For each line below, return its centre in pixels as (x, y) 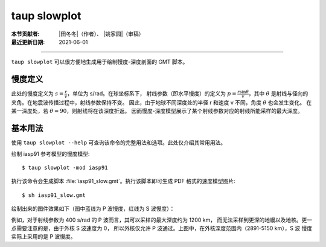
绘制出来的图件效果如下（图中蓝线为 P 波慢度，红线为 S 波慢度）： (93, 209)
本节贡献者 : (25, 34)
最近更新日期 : (28, 42)
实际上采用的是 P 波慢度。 (43, 237)
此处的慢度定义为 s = (37, 94)
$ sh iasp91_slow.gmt (54, 195)
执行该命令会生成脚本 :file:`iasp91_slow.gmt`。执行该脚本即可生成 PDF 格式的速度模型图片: (123, 181)
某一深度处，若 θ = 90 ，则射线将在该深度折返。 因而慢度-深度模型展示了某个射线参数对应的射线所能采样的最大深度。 (157, 111)
